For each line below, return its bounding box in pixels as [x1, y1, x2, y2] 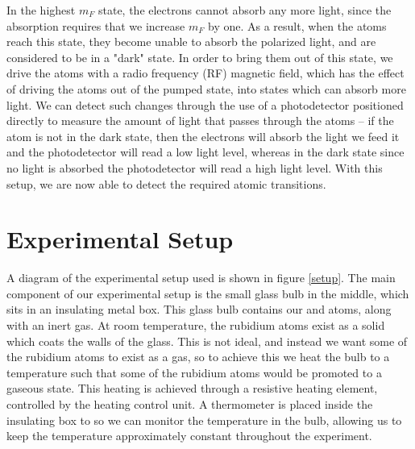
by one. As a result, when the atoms [207, 17, 387, 34]
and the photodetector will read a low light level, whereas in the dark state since [6, 143, 405, 160]
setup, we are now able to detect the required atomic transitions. [6, 175, 326, 192]
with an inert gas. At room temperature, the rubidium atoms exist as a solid [6, 317, 385, 334]
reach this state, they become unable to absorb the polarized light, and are [6, 33, 376, 50]
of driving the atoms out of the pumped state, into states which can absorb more [6, 80, 406, 97]
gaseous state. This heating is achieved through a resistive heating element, [6, 380, 378, 397]
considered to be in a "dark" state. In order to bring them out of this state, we [6, 48, 393, 65]
